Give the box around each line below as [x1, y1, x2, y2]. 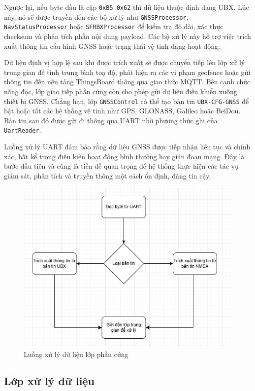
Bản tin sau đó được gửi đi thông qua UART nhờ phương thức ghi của [4, 115, 218, 125]
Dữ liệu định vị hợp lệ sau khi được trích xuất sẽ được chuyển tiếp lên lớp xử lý [4, 57, 245, 68]
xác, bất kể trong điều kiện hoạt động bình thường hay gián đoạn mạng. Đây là [4, 151, 245, 161]
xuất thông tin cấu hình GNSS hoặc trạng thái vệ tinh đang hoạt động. [4, 40, 220, 51]
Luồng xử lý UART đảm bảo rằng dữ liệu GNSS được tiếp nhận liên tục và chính [4, 142, 251, 152]
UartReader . [4, 125, 41, 135]
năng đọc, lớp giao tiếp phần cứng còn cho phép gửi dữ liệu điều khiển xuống [4, 86, 237, 96]
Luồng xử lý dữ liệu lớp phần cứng [24, 349, 128, 359]
